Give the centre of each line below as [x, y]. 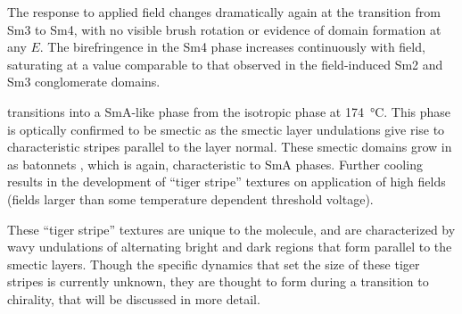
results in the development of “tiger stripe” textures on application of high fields [227, 182]
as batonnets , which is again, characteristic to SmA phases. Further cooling [215, 164]
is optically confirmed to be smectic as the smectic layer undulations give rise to [226, 129]
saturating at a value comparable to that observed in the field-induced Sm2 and [225, 64]
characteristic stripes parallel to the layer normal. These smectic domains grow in [230, 147]
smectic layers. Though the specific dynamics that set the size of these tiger [214, 264]
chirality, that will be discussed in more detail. [134, 298]
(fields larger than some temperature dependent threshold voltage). [190, 198]
